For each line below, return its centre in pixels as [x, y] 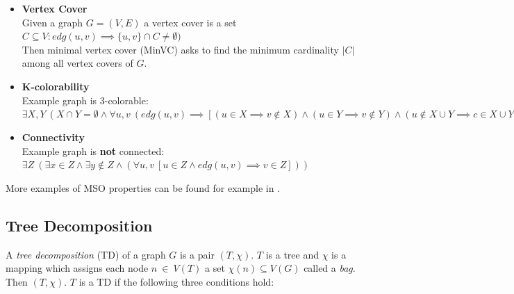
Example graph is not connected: [93, 150]
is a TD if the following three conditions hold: [176, 281]
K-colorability [56, 86]
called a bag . [330, 268]
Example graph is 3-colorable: [85, 100]
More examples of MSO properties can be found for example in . [143, 187]
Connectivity [53, 137]
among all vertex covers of [77, 63]
